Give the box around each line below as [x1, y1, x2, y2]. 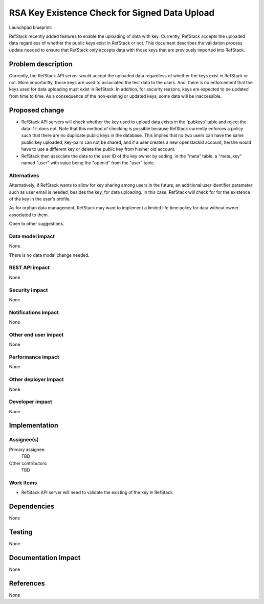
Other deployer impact [9, 376, 64, 383]
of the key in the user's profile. [9, 196, 71, 201]
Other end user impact [9, 331, 64, 338]
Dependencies [9, 502, 55, 511]
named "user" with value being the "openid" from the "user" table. [21, 160, 155, 166]
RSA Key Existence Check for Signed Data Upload [9, 7, 215, 18]
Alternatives [9, 172, 39, 179]
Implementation [9, 421, 59, 430]
